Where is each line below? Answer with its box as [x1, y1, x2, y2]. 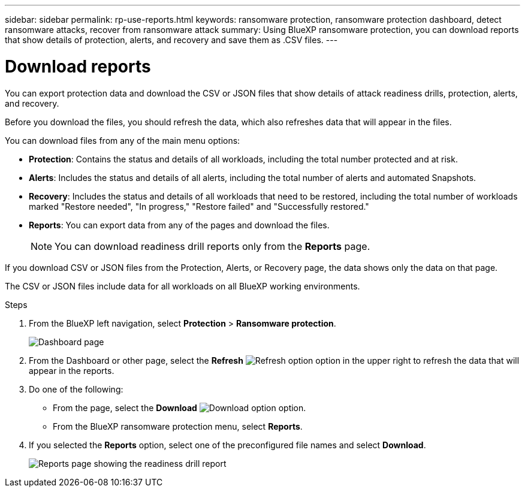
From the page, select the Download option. [53, 402, 306, 413]
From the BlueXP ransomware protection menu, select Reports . [53, 421, 303, 431]
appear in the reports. [29, 365, 114, 376]
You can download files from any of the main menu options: [5, 135, 240, 146]
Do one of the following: [29, 384, 123, 394]
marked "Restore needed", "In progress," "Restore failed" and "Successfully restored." [29, 201, 369, 212]
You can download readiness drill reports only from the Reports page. [55, 240, 370, 252]
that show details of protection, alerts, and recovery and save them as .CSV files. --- [5, 35, 338, 45]
